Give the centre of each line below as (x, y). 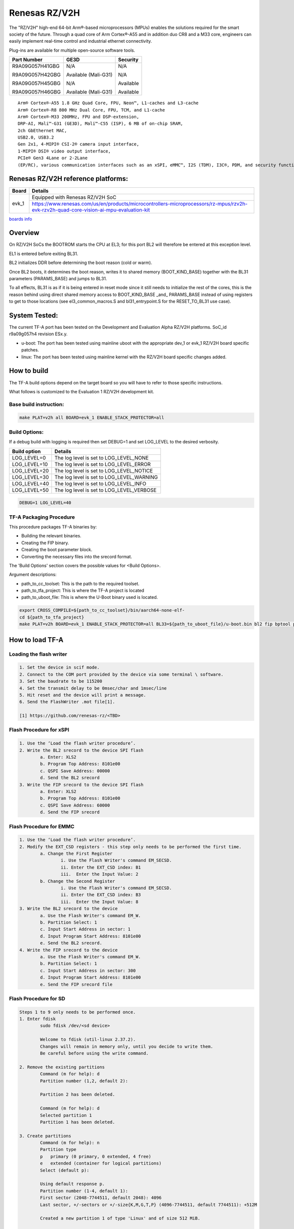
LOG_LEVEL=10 (30, 464)
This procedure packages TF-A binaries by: (53, 527)
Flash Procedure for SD (37, 998)
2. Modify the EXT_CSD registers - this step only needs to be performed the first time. (131, 847)
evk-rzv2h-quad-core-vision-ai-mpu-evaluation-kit (91, 210)
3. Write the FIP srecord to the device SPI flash (82, 785)
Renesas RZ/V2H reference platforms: (69, 179)
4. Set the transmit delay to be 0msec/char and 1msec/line (93, 688)
